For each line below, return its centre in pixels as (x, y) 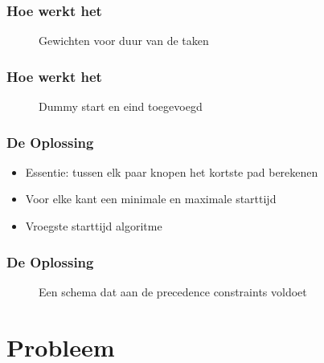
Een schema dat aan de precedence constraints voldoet (173, 291)
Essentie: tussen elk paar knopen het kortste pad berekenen (172, 171)
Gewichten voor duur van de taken (124, 41)
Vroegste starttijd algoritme (94, 226)
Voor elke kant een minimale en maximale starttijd (151, 199)
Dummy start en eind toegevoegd (121, 106)
